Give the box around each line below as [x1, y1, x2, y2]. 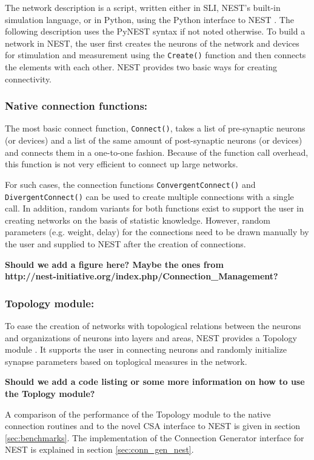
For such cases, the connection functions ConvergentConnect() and [5, 178, 256, 190]
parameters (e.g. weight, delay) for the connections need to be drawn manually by [5, 225, 309, 238]
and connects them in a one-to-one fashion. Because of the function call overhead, [5, 145, 309, 158]
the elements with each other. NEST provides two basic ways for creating [5, 61, 277, 73]
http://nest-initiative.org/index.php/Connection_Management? [5, 270, 278, 282]
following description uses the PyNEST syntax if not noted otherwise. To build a [5, 25, 306, 38]
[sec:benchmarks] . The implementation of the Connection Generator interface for [5, 431, 304, 444]
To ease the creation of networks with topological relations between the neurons [5, 319, 301, 332]
